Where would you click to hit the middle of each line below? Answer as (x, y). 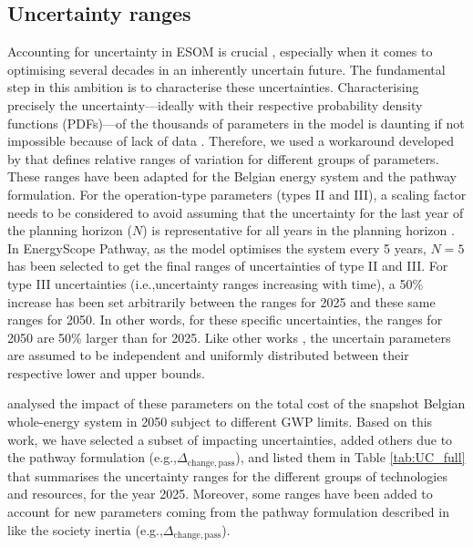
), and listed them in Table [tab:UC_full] (350, 457)
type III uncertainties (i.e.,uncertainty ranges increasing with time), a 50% (216, 283)
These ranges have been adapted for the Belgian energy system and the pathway (232, 176)
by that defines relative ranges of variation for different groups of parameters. (223, 158)
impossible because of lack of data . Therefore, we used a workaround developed (231, 141)
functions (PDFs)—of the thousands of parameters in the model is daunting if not (236, 123)
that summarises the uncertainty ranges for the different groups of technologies (227, 475)
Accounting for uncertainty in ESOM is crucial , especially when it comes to (220, 52)
